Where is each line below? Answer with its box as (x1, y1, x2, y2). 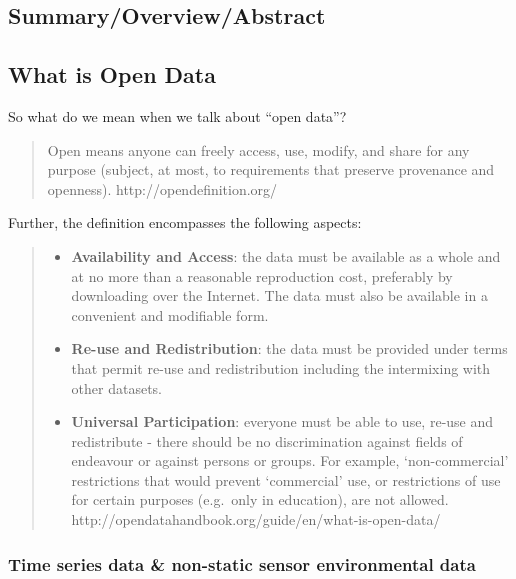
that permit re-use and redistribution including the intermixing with (71, 357, 491, 378)
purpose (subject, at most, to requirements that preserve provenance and (47, 159, 495, 180)
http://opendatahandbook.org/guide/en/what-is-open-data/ (71, 509, 441, 530)
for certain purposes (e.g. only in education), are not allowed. (71, 489, 449, 510)
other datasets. (71, 377, 163, 398)
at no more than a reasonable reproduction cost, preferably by (71, 265, 453, 286)
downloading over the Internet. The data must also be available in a (71, 285, 488, 306)
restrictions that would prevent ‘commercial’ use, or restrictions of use (71, 469, 501, 490)
